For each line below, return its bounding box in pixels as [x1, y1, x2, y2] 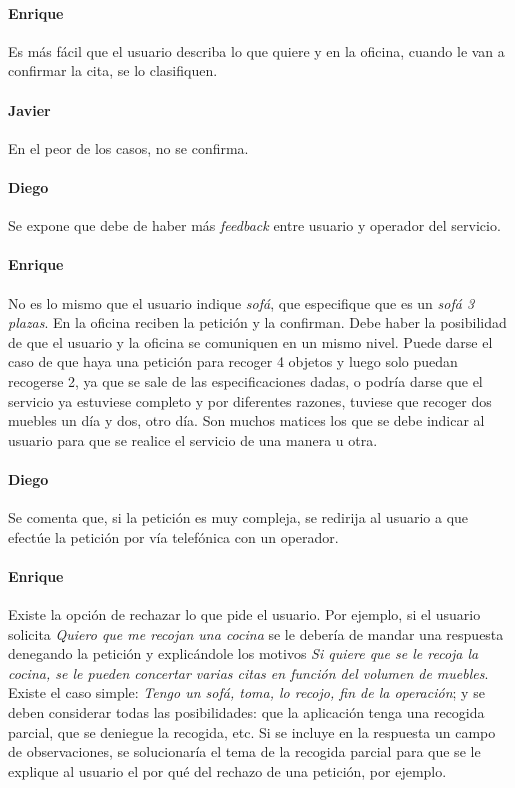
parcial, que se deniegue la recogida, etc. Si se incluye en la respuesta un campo [8, 721, 496, 742]
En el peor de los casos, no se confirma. [8, 137, 249, 158]
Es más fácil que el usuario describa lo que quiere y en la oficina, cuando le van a [8, 40, 505, 61]
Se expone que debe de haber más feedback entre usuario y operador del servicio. [8, 215, 501, 236]
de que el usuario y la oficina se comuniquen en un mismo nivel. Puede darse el [8, 331, 493, 352]
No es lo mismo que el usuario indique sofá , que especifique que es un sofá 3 [8, 292, 475, 313]
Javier [8, 99, 51, 120]
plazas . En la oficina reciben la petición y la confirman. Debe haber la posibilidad [8, 312, 507, 333]
